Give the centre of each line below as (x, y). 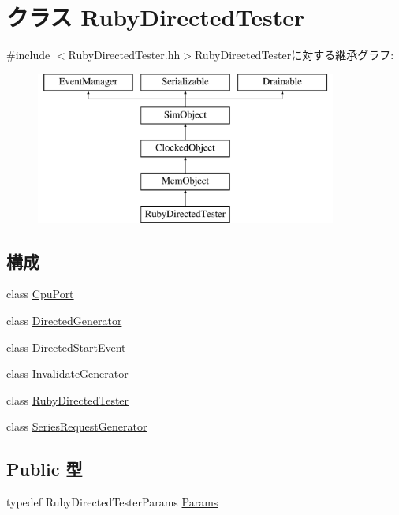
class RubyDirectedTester (68, 399)
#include (28, 55)
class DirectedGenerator (64, 321)
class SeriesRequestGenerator (77, 426)
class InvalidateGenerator (67, 373)
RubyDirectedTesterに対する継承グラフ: (294, 55)
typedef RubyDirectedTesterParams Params (112, 502)
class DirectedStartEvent (66, 347)
